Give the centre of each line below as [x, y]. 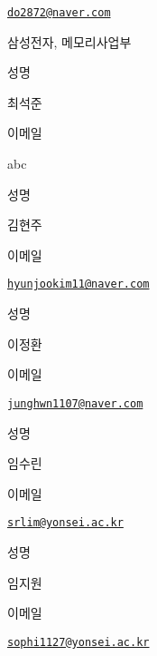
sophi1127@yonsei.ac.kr [78, 642]
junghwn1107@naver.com [75, 403]
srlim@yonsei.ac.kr [65, 523]
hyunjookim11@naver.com [78, 284]
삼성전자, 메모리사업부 [69, 41]
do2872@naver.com [59, 13]
